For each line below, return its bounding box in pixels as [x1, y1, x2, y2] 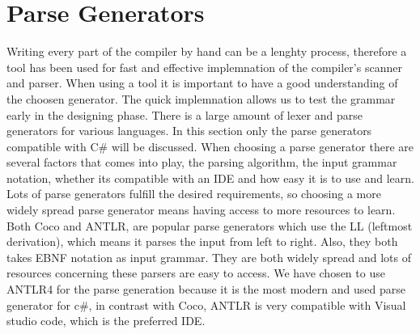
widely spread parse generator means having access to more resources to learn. [6, 201, 396, 218]
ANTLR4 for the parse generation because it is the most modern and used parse [6, 281, 405, 298]
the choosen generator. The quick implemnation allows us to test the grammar [6, 90, 396, 107]
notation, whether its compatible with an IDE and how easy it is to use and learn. [6, 169, 414, 186]
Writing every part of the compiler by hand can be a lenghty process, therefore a [6, 43, 407, 60]
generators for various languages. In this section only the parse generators [6, 122, 372, 139]
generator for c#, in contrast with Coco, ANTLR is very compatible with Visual [6, 296, 406, 313]
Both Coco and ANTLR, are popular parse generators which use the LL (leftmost [6, 217, 413, 234]
